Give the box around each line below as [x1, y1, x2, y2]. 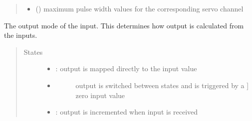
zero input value [75, 90, 125, 100]
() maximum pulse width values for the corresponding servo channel [35, 3, 244, 13]
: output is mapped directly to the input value [55, 63, 197, 74]
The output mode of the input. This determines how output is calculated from [4, 20, 244, 30]
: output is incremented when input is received [55, 107, 198, 117]
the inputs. [4, 30, 37, 40]
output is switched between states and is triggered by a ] [75, 80, 249, 90]
